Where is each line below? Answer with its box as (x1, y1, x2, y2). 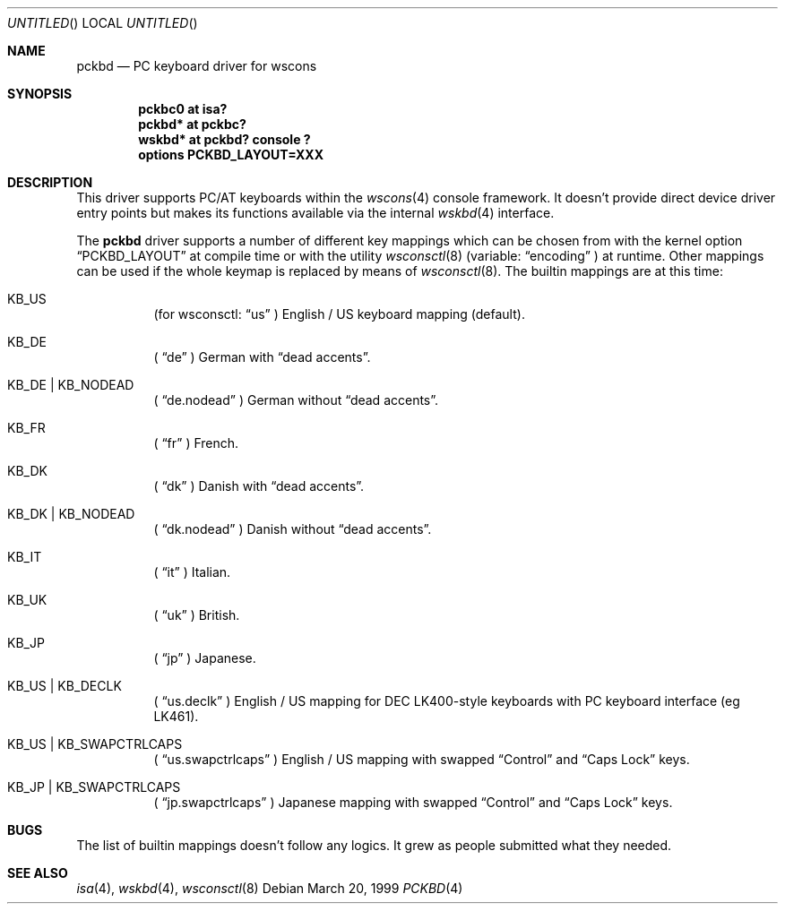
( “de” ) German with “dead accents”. (153, 349, 371, 365)
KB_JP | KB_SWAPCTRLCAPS (7, 779, 181, 795)
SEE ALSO (7, 865, 68, 881)
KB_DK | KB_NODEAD (7, 506, 135, 521)
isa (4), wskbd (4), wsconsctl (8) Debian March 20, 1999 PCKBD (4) (76, 881, 463, 896)
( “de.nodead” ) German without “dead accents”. (153, 392, 439, 408)
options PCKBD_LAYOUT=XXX (138, 147, 324, 162)
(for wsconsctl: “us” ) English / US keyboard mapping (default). (153, 306, 525, 322)
